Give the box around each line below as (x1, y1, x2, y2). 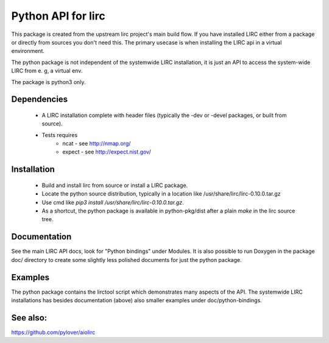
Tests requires (41, 131, 78, 138)
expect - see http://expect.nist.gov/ (62, 148, 152, 155)
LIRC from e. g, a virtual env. (11, 67, 83, 74)
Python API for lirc (11, 9, 106, 23)
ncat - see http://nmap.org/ (62, 140, 131, 147)
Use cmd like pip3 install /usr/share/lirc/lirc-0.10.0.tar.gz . (41, 199, 184, 206)
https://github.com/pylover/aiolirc (11, 328, 96, 336)
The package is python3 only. (11, 78, 86, 85)
